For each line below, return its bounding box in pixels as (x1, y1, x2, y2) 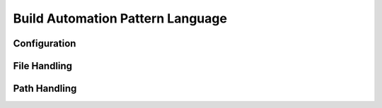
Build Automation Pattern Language (13, 11, 228, 26)
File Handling (13, 60, 73, 72)
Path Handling (13, 83, 77, 95)
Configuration (13, 37, 76, 49)
